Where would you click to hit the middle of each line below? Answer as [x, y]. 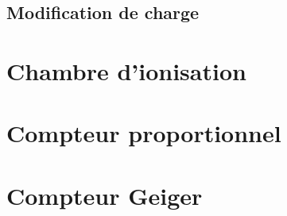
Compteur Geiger [105, 195]
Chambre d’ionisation [126, 70]
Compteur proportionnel [144, 133]
